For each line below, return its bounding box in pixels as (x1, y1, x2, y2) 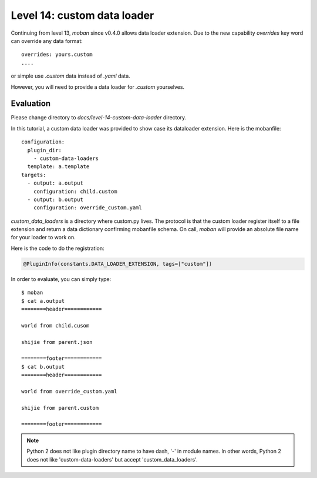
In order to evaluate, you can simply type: (11, 275, 112, 282)
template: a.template (27, 163, 90, 170)
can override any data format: (11, 37, 83, 44)
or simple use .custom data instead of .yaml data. (11, 72, 130, 79)
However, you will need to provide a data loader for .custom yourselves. (11, 83, 185, 91)
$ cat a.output (21, 298, 65, 304)
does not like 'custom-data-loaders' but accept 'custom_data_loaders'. (26, 456, 198, 463)
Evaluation (11, 99, 51, 109)
